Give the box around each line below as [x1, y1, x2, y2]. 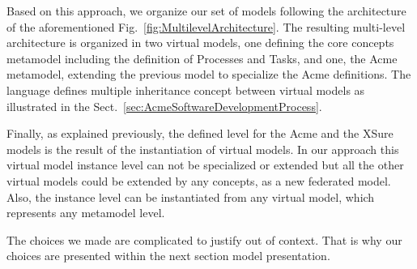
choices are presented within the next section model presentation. [6, 247, 330, 264]
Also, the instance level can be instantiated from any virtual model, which [6, 188, 375, 205]
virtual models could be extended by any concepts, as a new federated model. [6, 172, 391, 189]
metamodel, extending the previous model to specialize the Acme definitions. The [6, 66, 411, 83]
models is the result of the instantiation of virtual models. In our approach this [6, 140, 399, 157]
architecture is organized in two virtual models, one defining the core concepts [6, 34, 394, 51]
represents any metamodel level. [6, 204, 165, 221]
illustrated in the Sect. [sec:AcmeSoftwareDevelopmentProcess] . [6, 97, 322, 114]
